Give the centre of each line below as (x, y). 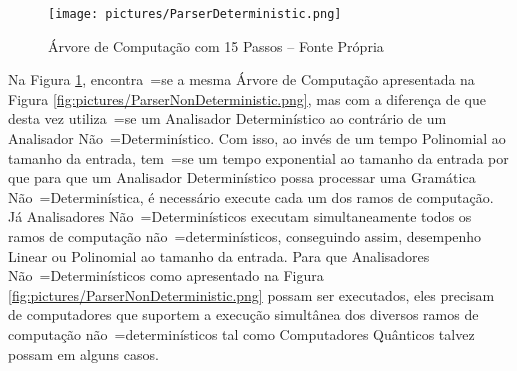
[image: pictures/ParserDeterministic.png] (195, 14)
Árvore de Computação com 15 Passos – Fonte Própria (216, 45)
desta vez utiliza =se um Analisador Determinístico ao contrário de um (227, 118)
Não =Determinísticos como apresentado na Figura (166, 275)
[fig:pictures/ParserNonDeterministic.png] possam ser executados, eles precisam (251, 294)
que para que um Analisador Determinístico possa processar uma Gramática (242, 177)
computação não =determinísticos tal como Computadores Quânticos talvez (241, 333)
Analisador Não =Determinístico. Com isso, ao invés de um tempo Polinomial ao (257, 138)
